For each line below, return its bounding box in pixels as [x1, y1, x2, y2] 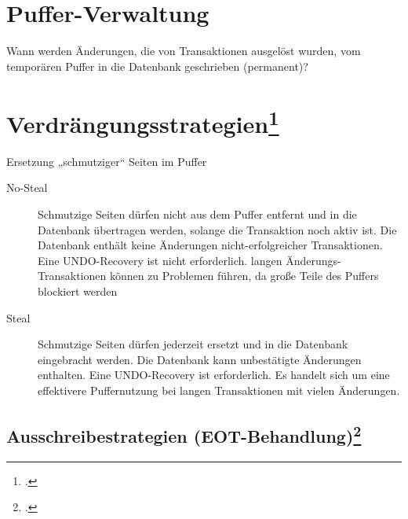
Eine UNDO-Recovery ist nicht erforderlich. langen [38, 252, 282, 268]
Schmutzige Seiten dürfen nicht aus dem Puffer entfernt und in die [38, 205, 357, 222]
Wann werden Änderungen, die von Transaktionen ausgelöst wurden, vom [6, 42, 361, 59]
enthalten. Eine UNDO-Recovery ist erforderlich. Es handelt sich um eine [38, 366, 390, 383]
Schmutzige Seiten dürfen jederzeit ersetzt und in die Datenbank [38, 336, 348, 352]
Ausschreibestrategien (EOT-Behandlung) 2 [6, 420, 362, 447]
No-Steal [6, 179, 48, 196]
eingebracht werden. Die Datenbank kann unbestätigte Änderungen [38, 351, 362, 367]
